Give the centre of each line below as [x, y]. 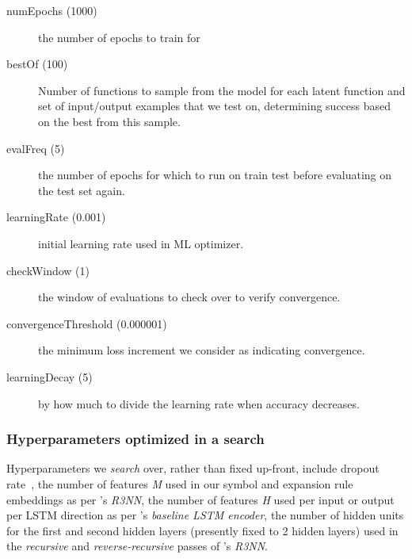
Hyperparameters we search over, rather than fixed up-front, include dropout [193, 468]
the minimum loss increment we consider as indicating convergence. [202, 350]
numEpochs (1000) [52, 10]
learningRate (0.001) [56, 217]
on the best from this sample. [109, 121]
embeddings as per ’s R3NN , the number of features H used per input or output [200, 499]
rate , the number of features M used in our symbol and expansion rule [180, 483]
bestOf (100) [37, 64]
